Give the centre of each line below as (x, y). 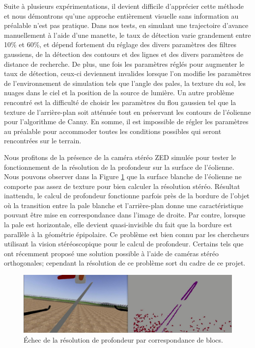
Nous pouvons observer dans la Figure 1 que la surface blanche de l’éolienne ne (123, 176)
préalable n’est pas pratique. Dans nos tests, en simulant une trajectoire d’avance (126, 25)
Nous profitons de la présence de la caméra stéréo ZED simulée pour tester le (120, 157)
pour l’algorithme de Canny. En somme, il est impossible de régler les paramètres (126, 121)
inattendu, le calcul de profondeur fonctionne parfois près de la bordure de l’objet (127, 196)
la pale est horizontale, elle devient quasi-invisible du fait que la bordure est (118, 225)
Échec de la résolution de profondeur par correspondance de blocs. (123, 340)
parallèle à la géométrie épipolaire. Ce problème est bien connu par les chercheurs (127, 234)
